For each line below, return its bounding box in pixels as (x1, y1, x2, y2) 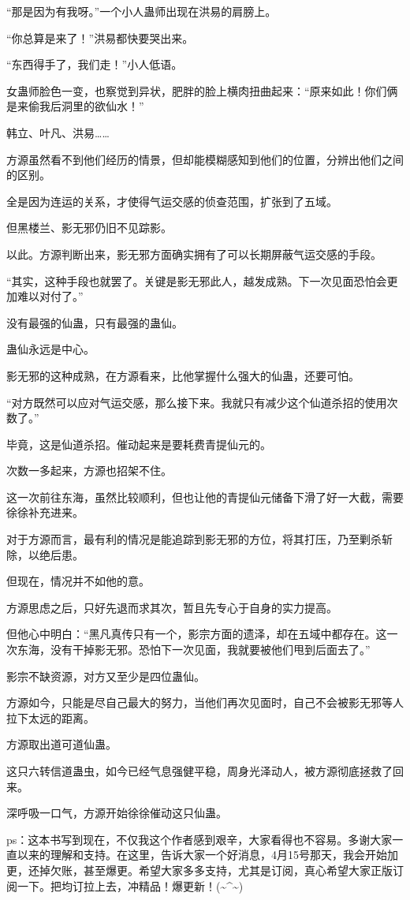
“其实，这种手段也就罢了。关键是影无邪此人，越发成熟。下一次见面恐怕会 (6, 272, 387, 289)
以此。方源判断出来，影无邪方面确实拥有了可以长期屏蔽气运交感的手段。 (6, 245, 382, 262)
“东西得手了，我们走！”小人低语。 (6, 56, 183, 73)
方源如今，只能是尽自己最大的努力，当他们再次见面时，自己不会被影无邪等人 (6, 694, 404, 711)
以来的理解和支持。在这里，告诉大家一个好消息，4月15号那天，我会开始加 (17, 846, 398, 863)
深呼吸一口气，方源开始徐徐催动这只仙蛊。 (6, 805, 227, 821)
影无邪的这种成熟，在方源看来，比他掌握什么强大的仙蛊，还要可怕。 (6, 367, 360, 383)
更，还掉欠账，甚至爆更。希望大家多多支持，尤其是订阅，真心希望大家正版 (6, 861, 393, 878)
